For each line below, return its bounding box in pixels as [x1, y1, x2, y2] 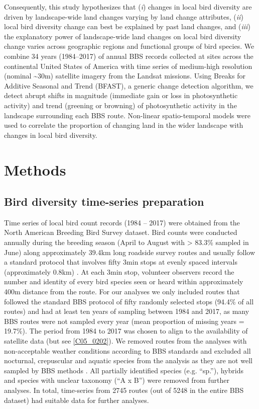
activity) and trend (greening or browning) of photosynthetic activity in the [4, 100, 237, 110]
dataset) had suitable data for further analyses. [4, 394, 149, 405]
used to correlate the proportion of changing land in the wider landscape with [4, 120, 243, 130]
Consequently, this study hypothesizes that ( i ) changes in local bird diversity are [4, 2, 252, 12]
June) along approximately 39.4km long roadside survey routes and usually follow [4, 247, 255, 257]
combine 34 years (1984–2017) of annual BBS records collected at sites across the [4, 50, 253, 61]
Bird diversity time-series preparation [4, 194, 204, 209]
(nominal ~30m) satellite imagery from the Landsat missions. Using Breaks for [4, 70, 245, 81]
